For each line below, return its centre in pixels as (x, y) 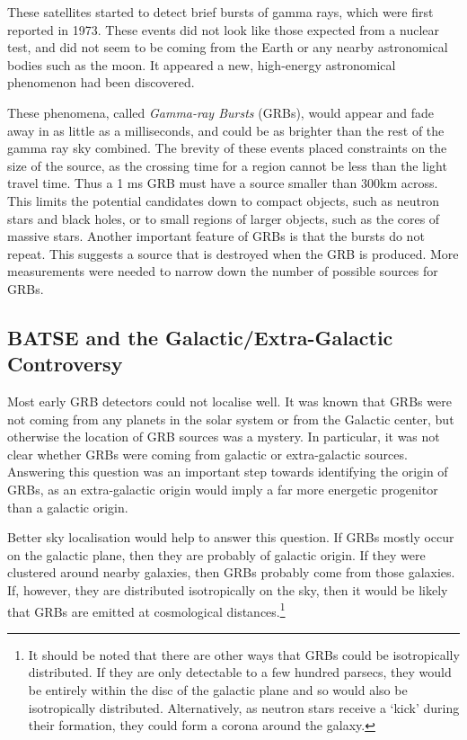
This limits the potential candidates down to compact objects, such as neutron (224, 200)
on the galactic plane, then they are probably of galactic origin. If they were (216, 554)
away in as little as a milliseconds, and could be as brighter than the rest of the (226, 130)
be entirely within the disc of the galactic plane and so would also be (218, 690)
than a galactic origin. (68, 507)
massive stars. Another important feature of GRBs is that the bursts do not (216, 236)
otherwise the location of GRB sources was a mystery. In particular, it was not (224, 437)
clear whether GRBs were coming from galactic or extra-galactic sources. (207, 454)
